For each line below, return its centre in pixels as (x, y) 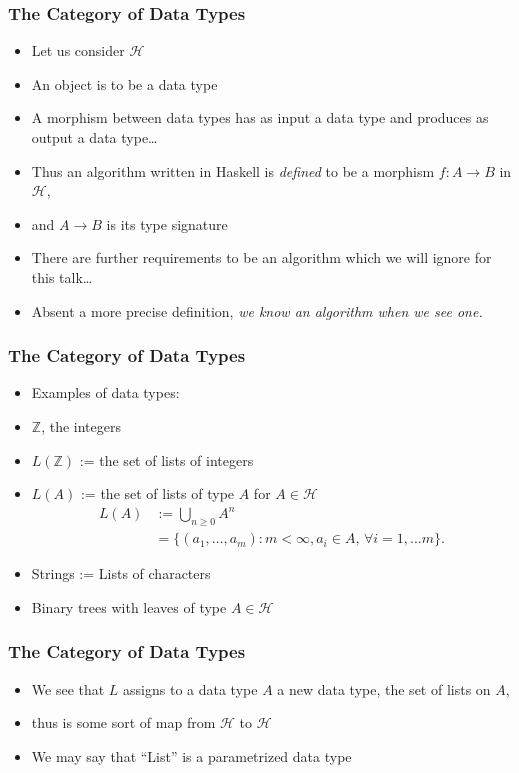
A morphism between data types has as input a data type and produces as (260, 117)
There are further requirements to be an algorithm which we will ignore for (261, 257)
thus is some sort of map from (123, 722)
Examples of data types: (105, 392)
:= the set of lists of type (157, 493)
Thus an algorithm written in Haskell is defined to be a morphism (233, 170)
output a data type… (94, 137)
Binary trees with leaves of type (129, 606)
